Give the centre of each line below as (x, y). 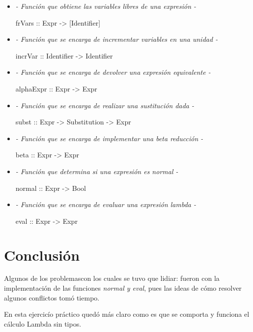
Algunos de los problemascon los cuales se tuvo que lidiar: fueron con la (112, 278)
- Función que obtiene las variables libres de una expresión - (106, 6)
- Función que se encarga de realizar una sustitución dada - (105, 105)
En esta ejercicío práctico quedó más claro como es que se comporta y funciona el (127, 314)
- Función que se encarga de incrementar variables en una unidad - (117, 39)
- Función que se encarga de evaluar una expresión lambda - (106, 204)
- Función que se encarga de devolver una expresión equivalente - (113, 72)
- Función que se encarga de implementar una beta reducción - (109, 138)
